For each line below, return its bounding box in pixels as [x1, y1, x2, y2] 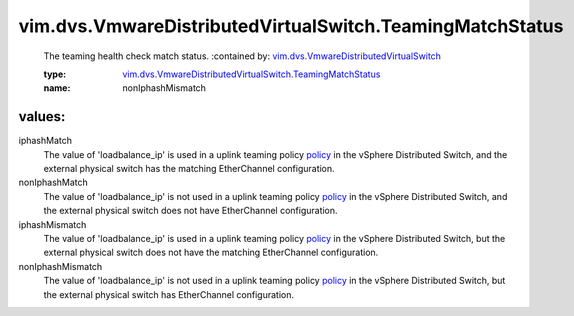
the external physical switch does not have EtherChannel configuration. [43, 205, 339, 217]
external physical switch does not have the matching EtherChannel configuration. [43, 246, 379, 259]
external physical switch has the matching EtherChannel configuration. [43, 163, 335, 175]
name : [43, 82, 71, 94]
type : [43, 68, 67, 80]
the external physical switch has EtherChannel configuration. [43, 288, 295, 300]
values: [18, 108, 66, 125]
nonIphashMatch [18, 176, 89, 189]
